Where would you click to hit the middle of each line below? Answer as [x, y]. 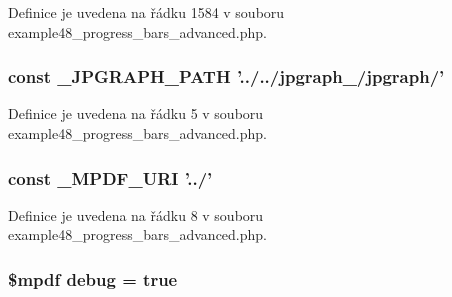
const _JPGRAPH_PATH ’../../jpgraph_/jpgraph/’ [226, 76]
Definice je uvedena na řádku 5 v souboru [136, 113]
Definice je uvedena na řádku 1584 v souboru [146, 12]
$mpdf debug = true [93, 278]
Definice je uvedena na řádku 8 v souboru [136, 214]
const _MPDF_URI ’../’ [110, 177]
